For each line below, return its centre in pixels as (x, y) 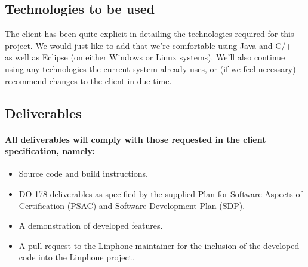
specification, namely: (50, 151)
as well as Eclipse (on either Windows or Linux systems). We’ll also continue (145, 57)
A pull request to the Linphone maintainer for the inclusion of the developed (159, 245)
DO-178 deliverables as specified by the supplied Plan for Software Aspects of (161, 193)
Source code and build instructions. (83, 174)
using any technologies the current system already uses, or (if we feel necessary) (150, 68)
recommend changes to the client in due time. (88, 80)
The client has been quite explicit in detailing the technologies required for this (150, 34)
